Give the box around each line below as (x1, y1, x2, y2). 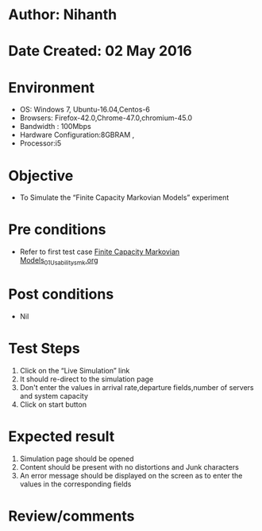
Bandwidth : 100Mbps (19, 122, 91, 131)
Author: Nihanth (8, 6, 118, 24)
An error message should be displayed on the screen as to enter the (19, 470, 243, 480)
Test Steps (8, 340, 81, 357)
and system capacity (19, 391, 89, 400)
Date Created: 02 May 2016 (8, 42, 192, 61)
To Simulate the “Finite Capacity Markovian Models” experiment (19, 193, 229, 202)
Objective (8, 166, 74, 185)
